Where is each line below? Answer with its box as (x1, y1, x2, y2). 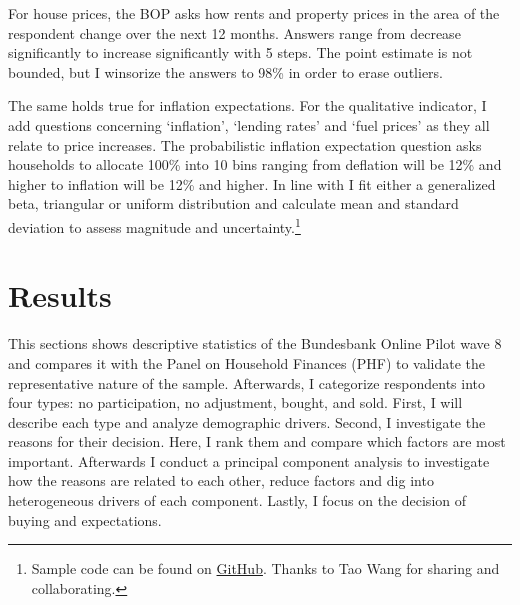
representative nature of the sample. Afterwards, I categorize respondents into (8, 372, 486, 393)
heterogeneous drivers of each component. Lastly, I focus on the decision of (8, 490, 467, 511)
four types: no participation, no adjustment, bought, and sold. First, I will (8, 392, 463, 413)
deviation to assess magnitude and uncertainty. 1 (8, 213, 301, 237)
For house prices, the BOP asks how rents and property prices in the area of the (8, 3, 500, 23)
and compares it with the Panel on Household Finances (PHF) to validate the (8, 352, 486, 373)
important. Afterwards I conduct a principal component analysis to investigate (8, 450, 490, 471)
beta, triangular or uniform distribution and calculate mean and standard (8, 193, 459, 214)
